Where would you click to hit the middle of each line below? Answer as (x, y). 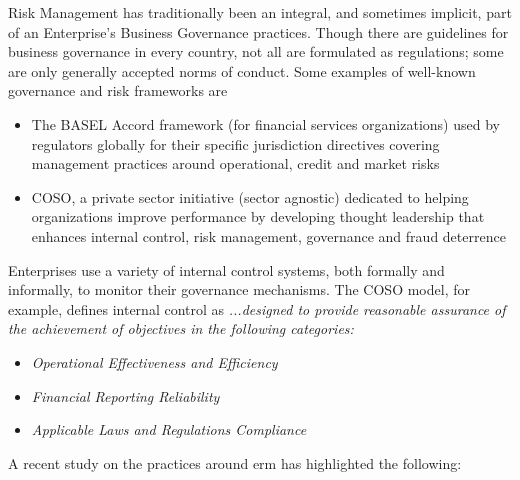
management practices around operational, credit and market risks (235, 163)
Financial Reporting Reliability (125, 395)
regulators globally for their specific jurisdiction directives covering (235, 143)
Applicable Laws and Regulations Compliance (169, 429)
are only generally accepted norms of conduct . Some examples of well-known (242, 70)
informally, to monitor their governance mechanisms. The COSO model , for (239, 289)
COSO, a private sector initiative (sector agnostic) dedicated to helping (250, 196)
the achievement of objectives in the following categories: (181, 328)
